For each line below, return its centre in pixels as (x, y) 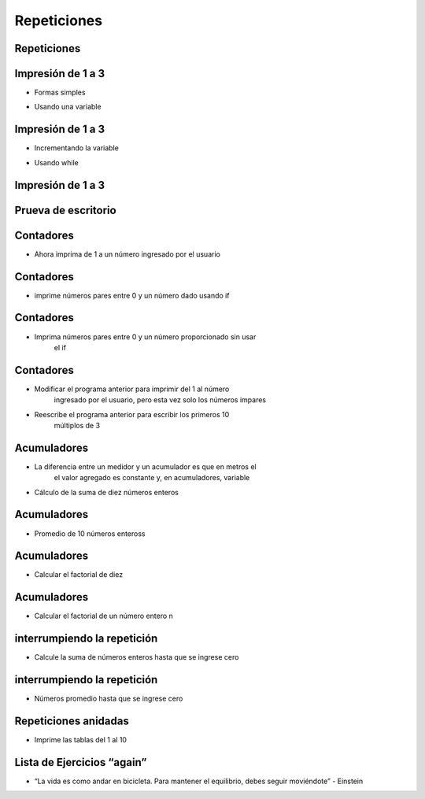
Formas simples (60, 92)
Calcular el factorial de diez (79, 575)
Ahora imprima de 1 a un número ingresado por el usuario (127, 254)
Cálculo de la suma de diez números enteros (106, 492)
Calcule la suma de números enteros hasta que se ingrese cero (137, 657)
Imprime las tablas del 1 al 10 (81, 740)
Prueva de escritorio (66, 210)
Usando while (56, 162)
